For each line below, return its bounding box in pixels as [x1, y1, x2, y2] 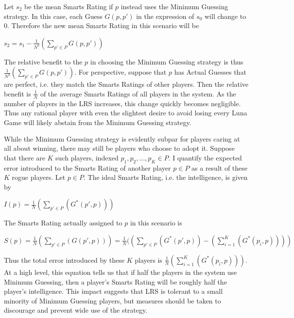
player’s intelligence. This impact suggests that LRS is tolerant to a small [4, 286, 223, 296]
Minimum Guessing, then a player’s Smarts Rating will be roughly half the [4, 276, 227, 286]
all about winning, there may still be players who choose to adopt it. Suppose [4, 143, 235, 153]
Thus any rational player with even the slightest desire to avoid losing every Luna [4, 108, 247, 118]
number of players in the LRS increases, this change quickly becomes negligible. [4, 98, 241, 108]
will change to [205, 11, 246, 21]
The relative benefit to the [4, 56, 83, 66]
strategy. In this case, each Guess [4, 11, 103, 21]
